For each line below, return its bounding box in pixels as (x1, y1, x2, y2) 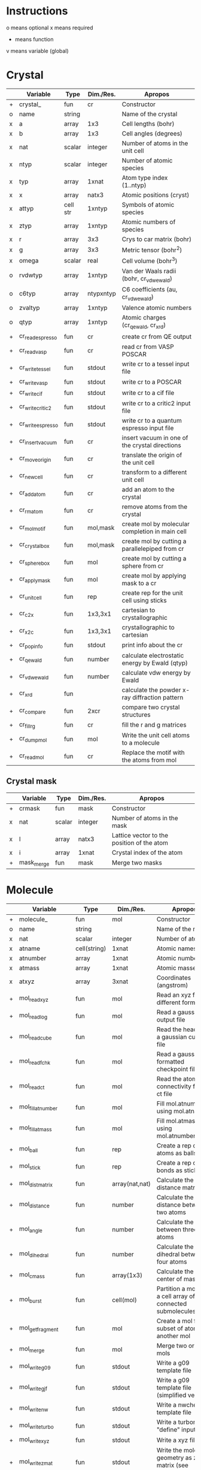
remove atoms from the (121, 502, 187, 511)
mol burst (19, 1295, 42, 1305)
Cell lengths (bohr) (121, 119, 175, 128)
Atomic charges (121, 313, 166, 321)
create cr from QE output (121, 332, 192, 341)
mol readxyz (19, 994, 49, 1004)
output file (156, 1015, 185, 1023)
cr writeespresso (19, 420, 59, 429)
